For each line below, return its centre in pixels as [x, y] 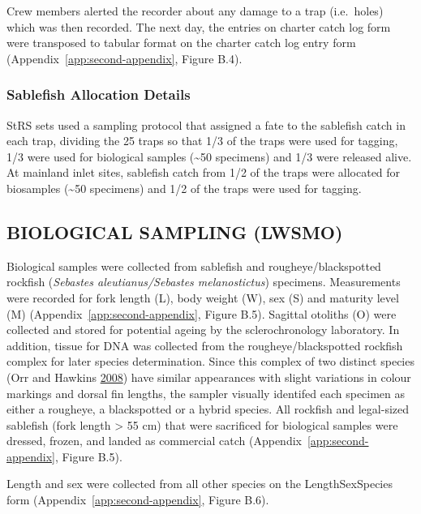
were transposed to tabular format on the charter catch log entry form [181, 43]
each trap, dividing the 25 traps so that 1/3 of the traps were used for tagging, [202, 141]
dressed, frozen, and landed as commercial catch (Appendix [154, 441]
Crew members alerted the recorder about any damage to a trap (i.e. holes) [195, 11]
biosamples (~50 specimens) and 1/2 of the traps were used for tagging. [184, 188]
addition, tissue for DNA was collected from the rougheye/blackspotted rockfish [205, 345]
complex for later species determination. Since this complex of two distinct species [210, 361]
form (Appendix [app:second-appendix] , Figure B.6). [138, 500]
